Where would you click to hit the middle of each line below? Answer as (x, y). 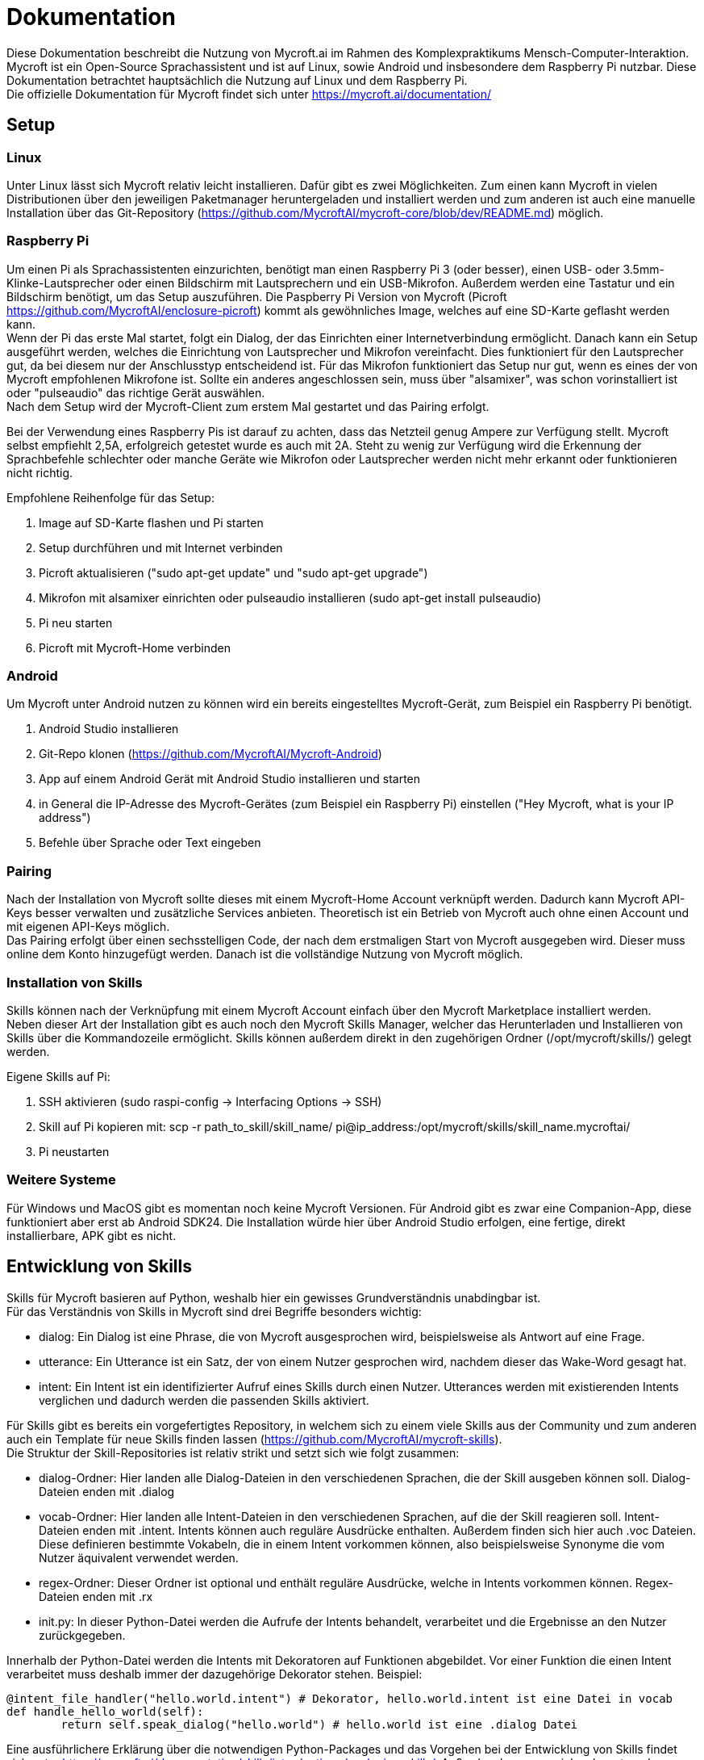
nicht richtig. (40, 472)
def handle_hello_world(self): (105, 1711)
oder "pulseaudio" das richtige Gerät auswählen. (136, 392)
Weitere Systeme (61, 1180)
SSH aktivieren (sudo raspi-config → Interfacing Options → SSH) (210, 1101)
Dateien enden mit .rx (96, 1596)
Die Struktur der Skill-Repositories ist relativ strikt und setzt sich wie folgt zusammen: (233, 1452)
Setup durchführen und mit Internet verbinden (161, 547)
